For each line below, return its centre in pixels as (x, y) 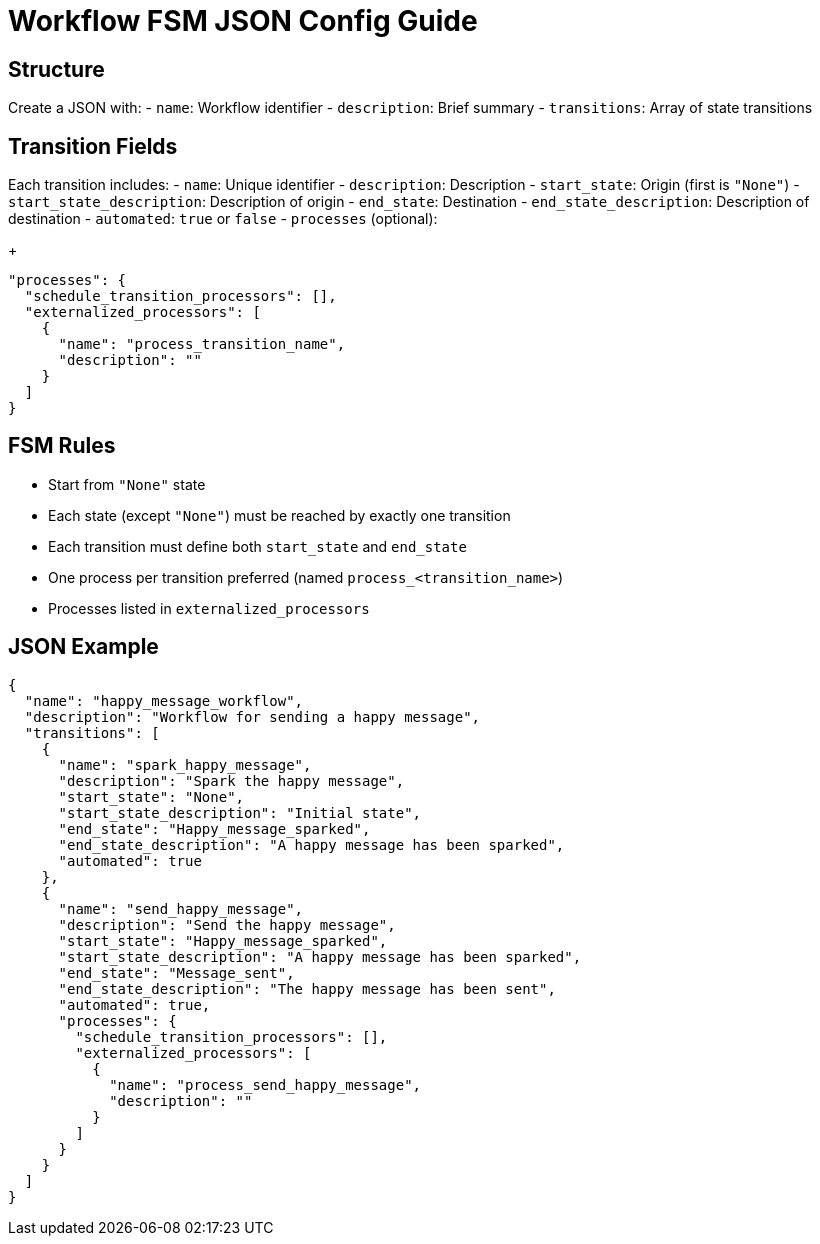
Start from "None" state (127, 484)
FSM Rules (62, 446)
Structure (56, 69)
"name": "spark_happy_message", (185, 764)
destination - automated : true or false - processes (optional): (223, 219)
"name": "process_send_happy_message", (265, 1084)
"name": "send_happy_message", (181, 908)
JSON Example (83, 647)
